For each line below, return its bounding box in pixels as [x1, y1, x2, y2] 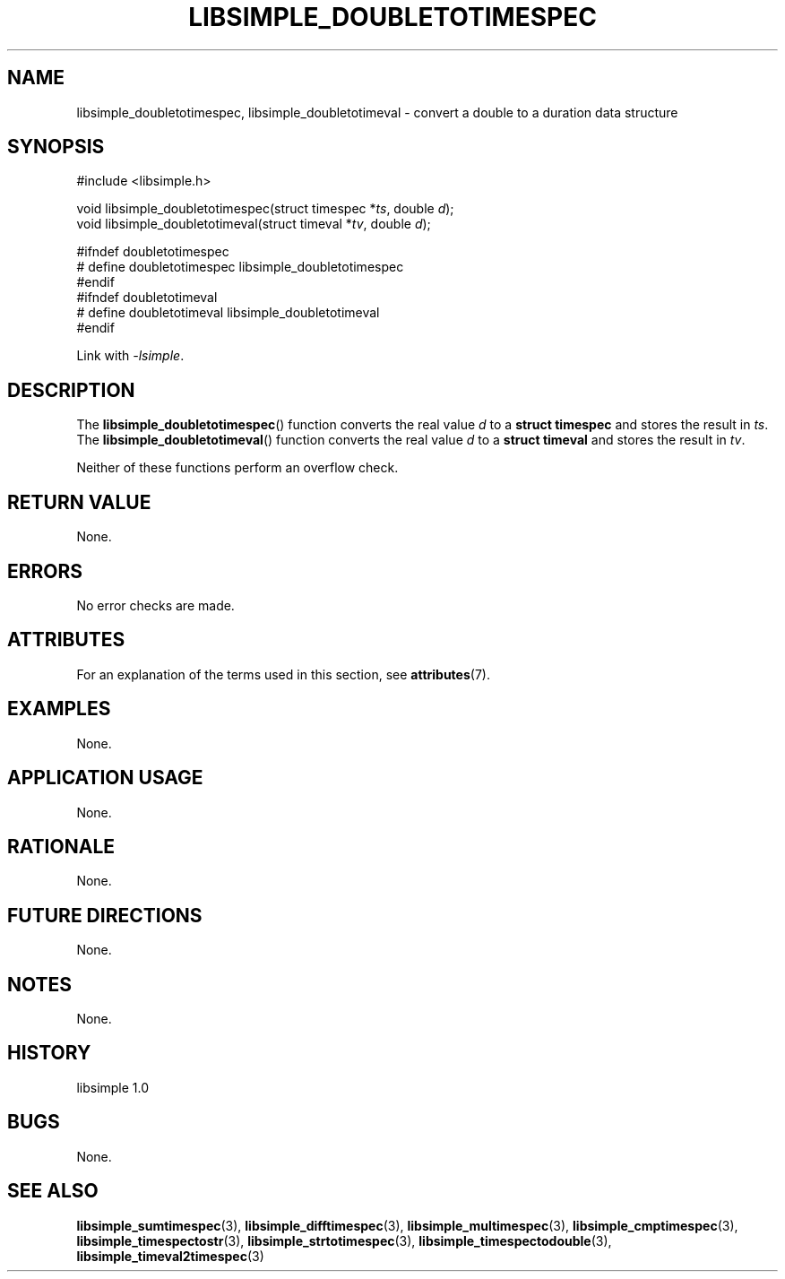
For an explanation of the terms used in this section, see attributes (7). [76, 666, 490, 682]
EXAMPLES [7, 697, 111, 721]
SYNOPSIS [7, 135, 105, 159]
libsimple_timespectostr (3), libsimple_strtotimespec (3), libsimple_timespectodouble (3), [76, 1232, 612, 1249]
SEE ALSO [7, 1180, 99, 1203]
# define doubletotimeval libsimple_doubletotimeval [76, 305, 380, 321]
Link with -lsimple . [76, 348, 185, 364]
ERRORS [7, 559, 83, 583]
